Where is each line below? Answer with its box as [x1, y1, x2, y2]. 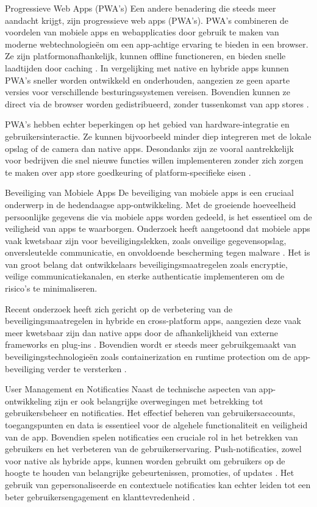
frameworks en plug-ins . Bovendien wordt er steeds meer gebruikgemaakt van [5, 338, 296, 351]
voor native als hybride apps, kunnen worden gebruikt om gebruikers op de [5, 454, 285, 467]
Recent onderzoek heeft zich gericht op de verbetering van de [5, 302, 233, 315]
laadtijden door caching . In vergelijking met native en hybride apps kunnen [5, 61, 289, 74]
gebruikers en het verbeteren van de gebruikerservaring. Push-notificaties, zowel [5, 442, 302, 455]
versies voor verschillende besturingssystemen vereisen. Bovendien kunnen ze [5, 85, 291, 98]
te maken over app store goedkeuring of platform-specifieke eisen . [5, 165, 251, 178]
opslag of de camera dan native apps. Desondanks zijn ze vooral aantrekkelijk [5, 142, 294, 154]
